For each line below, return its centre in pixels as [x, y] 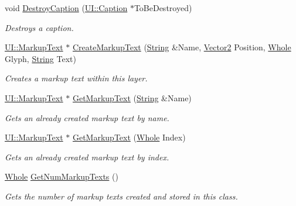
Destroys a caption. [39, 27]
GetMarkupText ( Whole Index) [129, 137]
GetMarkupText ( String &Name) [132, 97]
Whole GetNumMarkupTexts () [62, 176]
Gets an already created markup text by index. [87, 157]
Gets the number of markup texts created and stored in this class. [121, 196]
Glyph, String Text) [40, 58]
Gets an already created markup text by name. [87, 117]
